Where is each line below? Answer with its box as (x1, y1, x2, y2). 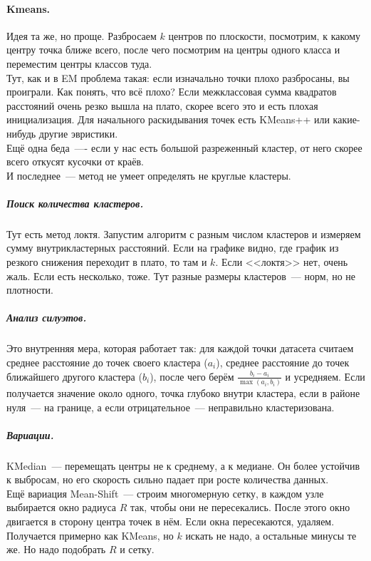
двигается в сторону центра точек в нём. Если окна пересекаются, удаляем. (6, 514, 335, 529)
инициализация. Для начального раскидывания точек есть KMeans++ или (6, 112, 330, 127)
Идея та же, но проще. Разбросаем (6, 28, 157, 43)
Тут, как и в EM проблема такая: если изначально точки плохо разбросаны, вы (6, 70, 350, 85)
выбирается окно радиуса (6, 500, 117, 515)
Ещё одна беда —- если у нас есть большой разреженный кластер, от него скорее (6, 140, 362, 155)
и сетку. (120, 542, 155, 557)
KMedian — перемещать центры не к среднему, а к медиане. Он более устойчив (6, 458, 360, 473)
